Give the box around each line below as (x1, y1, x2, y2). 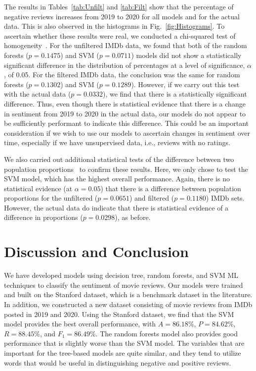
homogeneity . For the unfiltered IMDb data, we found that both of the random (4, 40, 247, 51)
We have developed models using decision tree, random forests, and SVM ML (4, 270, 238, 280)
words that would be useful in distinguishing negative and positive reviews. (4, 357, 231, 368)
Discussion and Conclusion (4, 241, 189, 262)
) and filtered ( (129, 193, 174, 203)
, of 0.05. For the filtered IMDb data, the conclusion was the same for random (4, 69, 240, 80)
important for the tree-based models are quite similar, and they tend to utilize (4, 347, 241, 358)
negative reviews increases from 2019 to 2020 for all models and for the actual (4, 11, 240, 21)
